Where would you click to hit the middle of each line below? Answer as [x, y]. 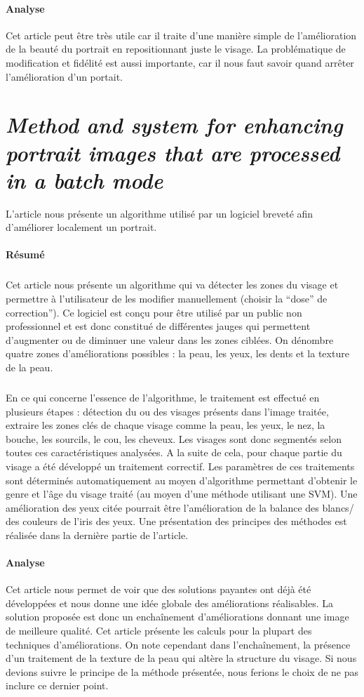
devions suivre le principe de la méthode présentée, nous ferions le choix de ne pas [182, 671]
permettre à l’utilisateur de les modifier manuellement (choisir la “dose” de [167, 299]
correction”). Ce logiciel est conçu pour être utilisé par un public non [154, 312]
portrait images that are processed [173, 152]
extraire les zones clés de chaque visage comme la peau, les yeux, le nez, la [166, 425]
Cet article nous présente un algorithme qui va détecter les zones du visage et [172, 285]
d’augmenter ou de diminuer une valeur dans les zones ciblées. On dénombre [170, 339]
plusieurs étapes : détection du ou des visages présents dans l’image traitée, [167, 411]
